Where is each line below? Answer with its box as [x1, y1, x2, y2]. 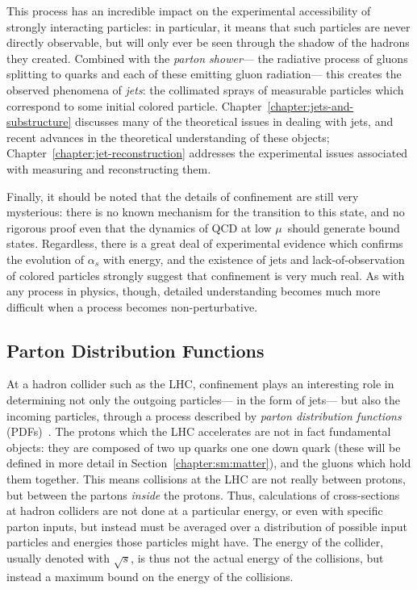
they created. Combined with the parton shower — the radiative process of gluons [6, 49, 408, 66]
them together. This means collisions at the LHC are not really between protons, [6, 471, 406, 487]
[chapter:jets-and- [267, 97, 354, 114]
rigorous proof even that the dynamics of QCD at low [6, 219, 272, 236]
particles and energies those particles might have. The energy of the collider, [6, 534, 384, 550]
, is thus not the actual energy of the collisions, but [131, 550, 384, 567]
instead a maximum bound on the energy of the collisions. [6, 567, 294, 584]
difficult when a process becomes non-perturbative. [6, 298, 258, 315]
